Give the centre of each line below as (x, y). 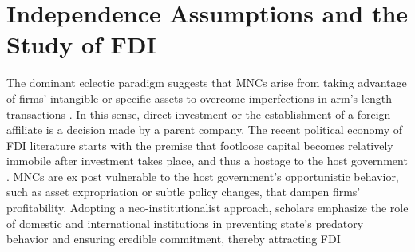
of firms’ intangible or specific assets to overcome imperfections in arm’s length (199, 98)
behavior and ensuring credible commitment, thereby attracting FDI (174, 239)
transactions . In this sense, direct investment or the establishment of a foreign (199, 114)
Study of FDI (81, 44)
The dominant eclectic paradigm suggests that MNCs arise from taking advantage (207, 83)
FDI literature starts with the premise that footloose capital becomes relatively (200, 145)
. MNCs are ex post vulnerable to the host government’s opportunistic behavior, (203, 176)
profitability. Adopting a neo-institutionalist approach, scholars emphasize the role (207, 208)
